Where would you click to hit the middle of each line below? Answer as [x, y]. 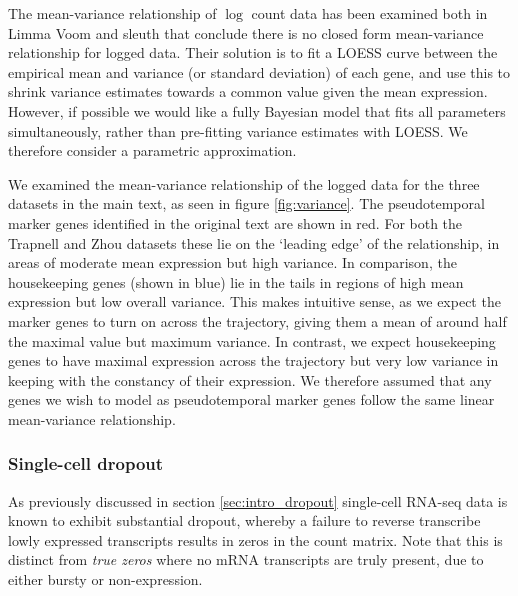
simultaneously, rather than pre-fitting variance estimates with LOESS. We [238, 130]
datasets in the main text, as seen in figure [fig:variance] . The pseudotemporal [246, 203]
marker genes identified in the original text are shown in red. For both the [235, 222]
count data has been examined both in [369, 13]
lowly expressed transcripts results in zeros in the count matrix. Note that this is [255, 539]
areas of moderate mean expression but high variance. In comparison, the [232, 262]
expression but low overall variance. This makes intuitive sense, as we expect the [254, 301]
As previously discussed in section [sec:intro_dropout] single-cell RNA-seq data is [258, 500]
